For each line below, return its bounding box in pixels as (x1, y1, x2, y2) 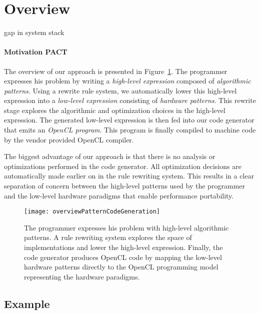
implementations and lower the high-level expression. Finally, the (24, 242, 223, 252)
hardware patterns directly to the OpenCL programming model (24, 261, 218, 272)
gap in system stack (4, 27, 64, 37)
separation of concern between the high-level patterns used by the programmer (4, 180, 245, 191)
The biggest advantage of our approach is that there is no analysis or (4, 151, 215, 161)
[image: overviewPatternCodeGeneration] (24, 208, 160, 215)
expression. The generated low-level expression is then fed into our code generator (4, 114, 254, 125)
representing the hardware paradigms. (24, 271, 140, 281)
